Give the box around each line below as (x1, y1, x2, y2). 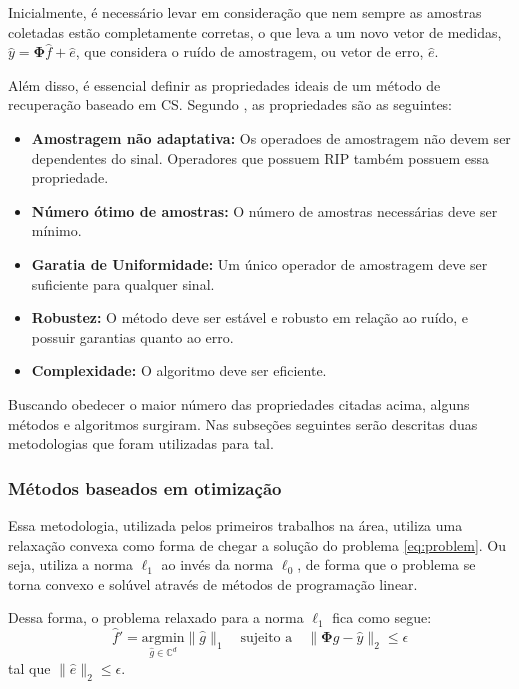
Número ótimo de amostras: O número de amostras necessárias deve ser (31, 200, 498, 221)
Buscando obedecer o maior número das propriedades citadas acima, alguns (8, 393, 470, 414)
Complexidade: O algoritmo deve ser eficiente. (31, 360, 327, 381)
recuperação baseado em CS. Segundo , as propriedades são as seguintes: (8, 94, 453, 115)
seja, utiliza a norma (8, 554, 133, 575)
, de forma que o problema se (297, 554, 476, 575)
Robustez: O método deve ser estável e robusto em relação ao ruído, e (31, 307, 469, 328)
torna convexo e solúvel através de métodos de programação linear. (8, 573, 418, 594)
